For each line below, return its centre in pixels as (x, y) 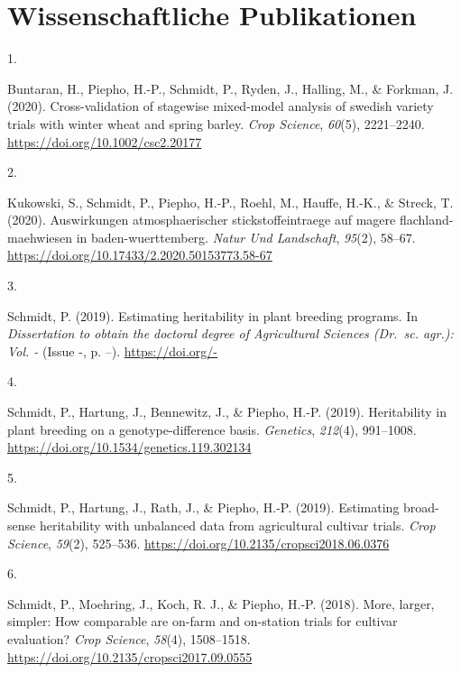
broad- (421, 507)
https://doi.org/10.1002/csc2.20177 (105, 141)
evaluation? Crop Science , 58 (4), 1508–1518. (129, 638)
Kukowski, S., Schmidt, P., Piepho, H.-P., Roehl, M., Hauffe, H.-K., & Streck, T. (230, 202)
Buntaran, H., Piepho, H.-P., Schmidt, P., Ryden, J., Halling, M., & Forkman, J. (230, 88)
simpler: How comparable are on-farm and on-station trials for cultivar (203, 621)
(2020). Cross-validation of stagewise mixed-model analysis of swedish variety (221, 106)
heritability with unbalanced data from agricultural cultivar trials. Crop (237, 525)
